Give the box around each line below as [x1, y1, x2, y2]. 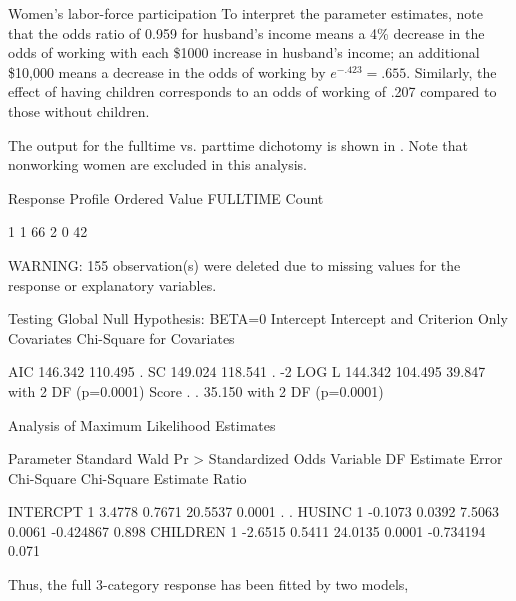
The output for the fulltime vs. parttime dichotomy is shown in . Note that [8, 134, 468, 155]
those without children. [8, 100, 150, 121]
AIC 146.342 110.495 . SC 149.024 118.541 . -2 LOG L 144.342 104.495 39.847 [8, 361, 486, 382]
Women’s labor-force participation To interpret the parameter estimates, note [8, 3, 483, 23]
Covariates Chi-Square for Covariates [8, 327, 235, 348]
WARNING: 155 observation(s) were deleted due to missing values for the [8, 254, 461, 275]
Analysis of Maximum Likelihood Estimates [8, 414, 276, 435]
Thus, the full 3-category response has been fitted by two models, [8, 574, 409, 595]
